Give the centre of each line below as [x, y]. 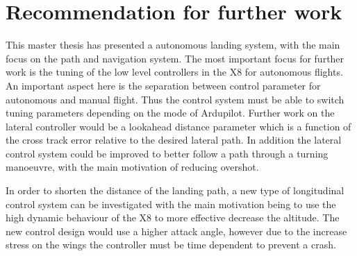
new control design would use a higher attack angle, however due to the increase [176, 231]
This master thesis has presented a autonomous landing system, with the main [173, 45]
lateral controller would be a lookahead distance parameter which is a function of [178, 126]
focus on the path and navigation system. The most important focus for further [175, 58]
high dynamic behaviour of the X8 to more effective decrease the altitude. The [173, 217]
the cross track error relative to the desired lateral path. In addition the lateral [174, 140]
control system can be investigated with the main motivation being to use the [171, 204]
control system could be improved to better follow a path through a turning [167, 153]
